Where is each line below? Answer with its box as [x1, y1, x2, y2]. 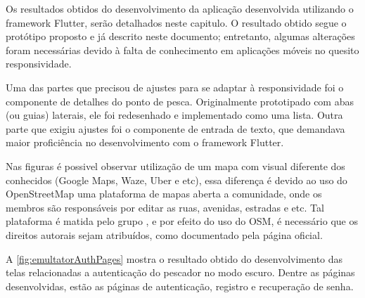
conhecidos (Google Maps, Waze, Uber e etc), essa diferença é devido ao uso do [6, 172, 347, 187]
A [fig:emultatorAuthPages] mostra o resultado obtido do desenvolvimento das [6, 251, 343, 266]
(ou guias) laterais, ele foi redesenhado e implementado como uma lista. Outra [6, 108, 343, 122]
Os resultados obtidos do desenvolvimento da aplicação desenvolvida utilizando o [6, 1, 354, 15]
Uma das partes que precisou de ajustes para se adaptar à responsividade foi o [6, 79, 344, 94]
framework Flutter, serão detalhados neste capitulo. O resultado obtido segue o [6, 15, 347, 30]
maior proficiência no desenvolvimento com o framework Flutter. [6, 135, 284, 150]
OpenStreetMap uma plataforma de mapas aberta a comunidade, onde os [6, 186, 322, 201]
